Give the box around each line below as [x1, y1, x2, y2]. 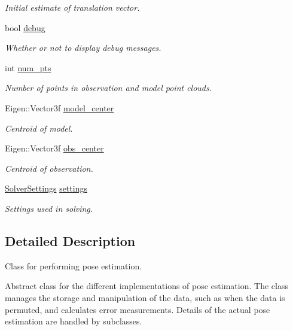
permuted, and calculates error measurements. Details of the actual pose [5, 303, 270, 315]
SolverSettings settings [5, 182, 87, 195]
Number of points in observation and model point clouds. [5, 81, 212, 94]
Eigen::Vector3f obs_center [5, 142, 104, 154]
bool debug [5, 21, 45, 34]
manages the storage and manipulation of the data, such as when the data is [5, 291, 285, 303]
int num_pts [5, 61, 51, 74]
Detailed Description [5, 231, 136, 250]
